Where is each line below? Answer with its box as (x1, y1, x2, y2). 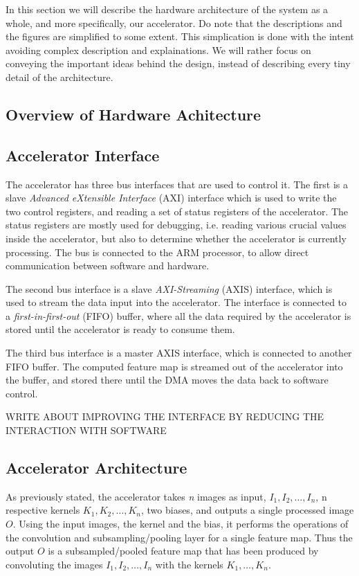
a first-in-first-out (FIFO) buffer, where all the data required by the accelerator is (6, 308, 351, 323)
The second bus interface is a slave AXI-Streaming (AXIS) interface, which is (6, 281, 333, 296)
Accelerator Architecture (6, 457, 187, 478)
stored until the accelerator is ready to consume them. (6, 322, 235, 336)
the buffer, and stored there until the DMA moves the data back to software (6, 372, 329, 387)
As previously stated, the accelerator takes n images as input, (6, 489, 266, 503)
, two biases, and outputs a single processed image (140, 503, 354, 517)
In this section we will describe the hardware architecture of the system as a (6, 2, 329, 16)
